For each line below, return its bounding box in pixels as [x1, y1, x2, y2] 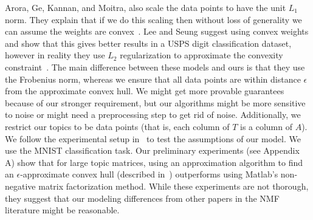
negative [5, 179, 36, 192]
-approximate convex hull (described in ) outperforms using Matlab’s [20, 168, 278, 180]
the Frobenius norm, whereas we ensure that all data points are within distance [5, 72, 301, 85]
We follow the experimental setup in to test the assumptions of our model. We [5, 132, 301, 145]
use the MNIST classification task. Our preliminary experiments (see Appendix [5, 144, 300, 157]
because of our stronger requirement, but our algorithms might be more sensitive [5, 96, 306, 109]
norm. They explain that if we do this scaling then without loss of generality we [5, 13, 302, 26]
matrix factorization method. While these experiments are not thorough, [38, 179, 309, 192]
